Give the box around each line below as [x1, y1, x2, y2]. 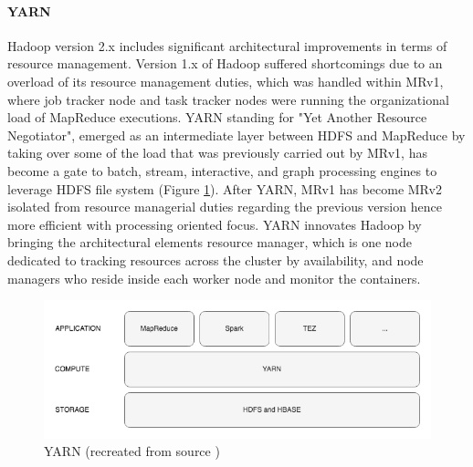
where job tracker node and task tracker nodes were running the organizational [7, 89, 449, 109]
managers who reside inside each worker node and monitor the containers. [7, 268, 421, 287]
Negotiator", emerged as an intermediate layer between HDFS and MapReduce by [7, 125, 466, 144]
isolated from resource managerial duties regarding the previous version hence [7, 197, 442, 216]
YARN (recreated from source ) [44, 441, 220, 461]
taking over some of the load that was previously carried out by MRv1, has [7, 143, 427, 162]
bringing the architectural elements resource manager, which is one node [7, 233, 413, 252]
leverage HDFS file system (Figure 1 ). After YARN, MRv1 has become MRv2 [7, 179, 442, 198]
